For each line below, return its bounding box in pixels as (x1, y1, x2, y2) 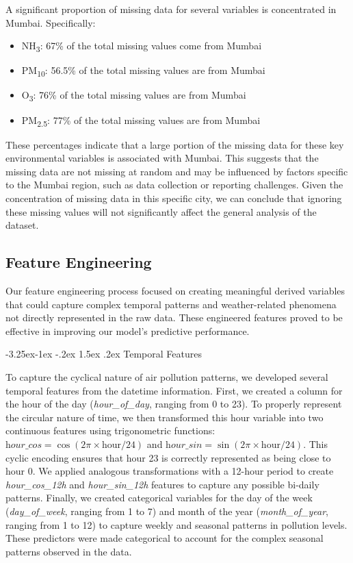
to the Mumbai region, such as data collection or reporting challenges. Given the (5, 177, 343, 192)
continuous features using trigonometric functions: (5, 423, 215, 438)
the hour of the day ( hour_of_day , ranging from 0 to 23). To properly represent (5, 397, 342, 411)
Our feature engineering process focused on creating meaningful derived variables (5, 284, 345, 298)
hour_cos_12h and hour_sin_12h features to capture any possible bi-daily (5, 477, 319, 491)
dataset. (5, 218, 39, 232)
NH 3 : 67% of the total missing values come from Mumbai (21, 38, 262, 54)
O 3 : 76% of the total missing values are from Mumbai (21, 88, 246, 104)
